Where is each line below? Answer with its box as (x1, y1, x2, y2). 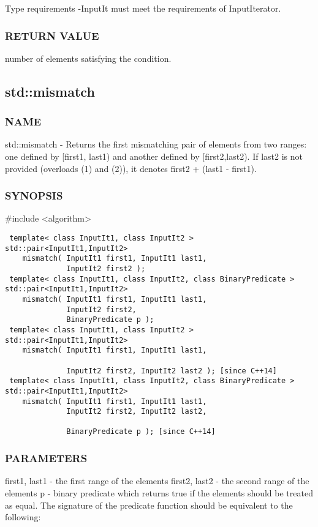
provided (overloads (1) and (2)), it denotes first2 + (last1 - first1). (5, 162, 257, 174)
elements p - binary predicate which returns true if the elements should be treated (5, 486, 313, 499)
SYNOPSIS (5, 188, 63, 203)
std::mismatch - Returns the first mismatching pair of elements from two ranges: (5, 138, 307, 151)
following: (5, 510, 41, 523)
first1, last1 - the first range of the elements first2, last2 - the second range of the (5, 474, 309, 487)
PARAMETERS (5, 450, 88, 466)
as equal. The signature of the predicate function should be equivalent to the (5, 498, 293, 511)
